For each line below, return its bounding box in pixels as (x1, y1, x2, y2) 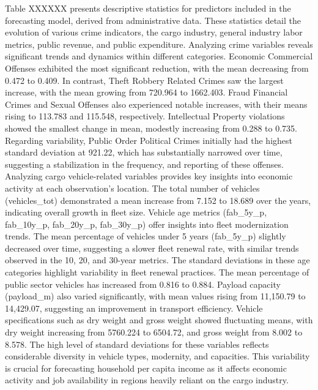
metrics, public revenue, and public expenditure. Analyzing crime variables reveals (5, 37, 313, 50)
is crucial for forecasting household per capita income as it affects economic (5, 361, 287, 374)
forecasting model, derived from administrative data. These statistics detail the (5, 13, 301, 26)
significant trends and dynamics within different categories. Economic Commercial (5, 50, 313, 62)
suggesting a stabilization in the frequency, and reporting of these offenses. (5, 157, 284, 170)
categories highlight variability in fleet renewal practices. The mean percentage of (5, 266, 309, 279)
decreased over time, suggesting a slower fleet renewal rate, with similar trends (5, 241, 299, 254)
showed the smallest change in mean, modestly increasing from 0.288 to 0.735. (5, 121, 297, 134)
